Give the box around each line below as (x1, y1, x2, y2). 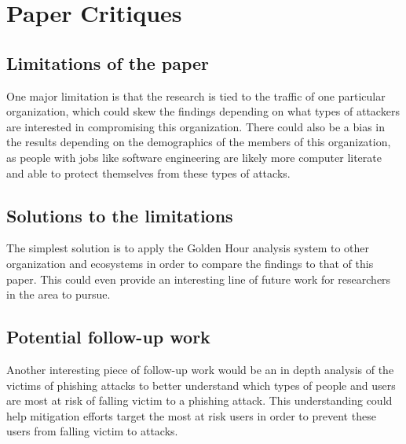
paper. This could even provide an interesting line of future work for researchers (6, 270, 391, 287)
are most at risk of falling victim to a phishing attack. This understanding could (6, 392, 393, 409)
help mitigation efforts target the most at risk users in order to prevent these (6, 407, 376, 424)
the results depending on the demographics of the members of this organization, (6, 134, 391, 150)
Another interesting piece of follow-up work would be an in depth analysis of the (6, 361, 394, 377)
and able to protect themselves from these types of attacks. (6, 164, 291, 181)
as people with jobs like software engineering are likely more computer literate (6, 149, 382, 165)
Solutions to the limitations (6, 203, 233, 227)
